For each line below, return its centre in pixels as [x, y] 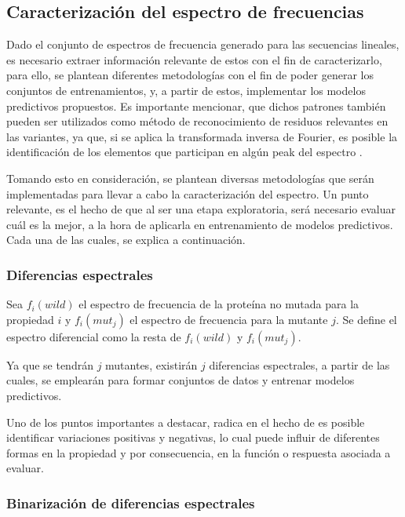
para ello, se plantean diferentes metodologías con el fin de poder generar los [190, 75]
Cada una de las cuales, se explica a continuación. [126, 240]
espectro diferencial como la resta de [94, 336]
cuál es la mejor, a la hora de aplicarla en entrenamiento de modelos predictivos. [200, 224]
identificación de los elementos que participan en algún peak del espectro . [184, 152]
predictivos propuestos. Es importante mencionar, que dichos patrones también [196, 106]
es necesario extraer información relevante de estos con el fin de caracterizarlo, [194, 59]
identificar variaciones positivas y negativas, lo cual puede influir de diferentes [193, 437]
